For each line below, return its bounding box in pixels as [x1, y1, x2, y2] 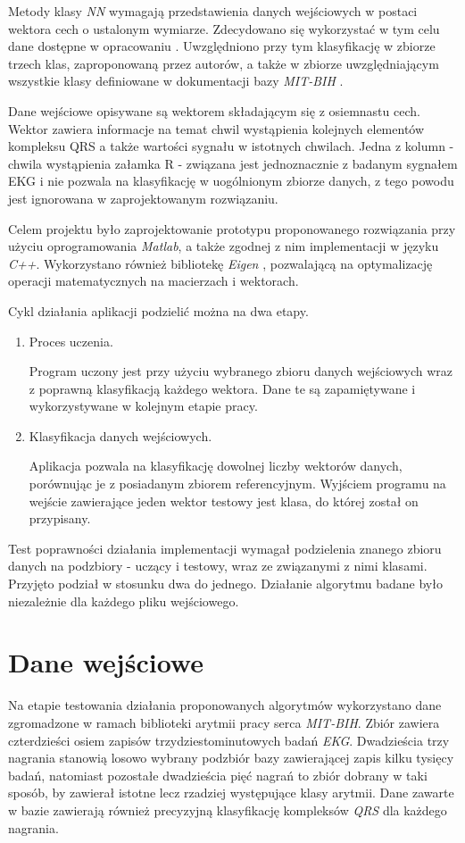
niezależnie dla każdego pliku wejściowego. [8, 591, 239, 610]
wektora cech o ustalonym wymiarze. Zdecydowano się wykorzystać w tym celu [8, 19, 440, 38]
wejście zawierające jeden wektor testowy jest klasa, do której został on [29, 491, 419, 510]
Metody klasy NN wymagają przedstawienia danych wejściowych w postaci [8, 2, 418, 20]
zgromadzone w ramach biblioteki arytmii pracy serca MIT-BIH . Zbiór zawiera [8, 713, 440, 731]
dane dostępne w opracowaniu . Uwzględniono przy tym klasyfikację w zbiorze [8, 37, 436, 55]
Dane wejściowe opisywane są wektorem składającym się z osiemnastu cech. [8, 101, 420, 120]
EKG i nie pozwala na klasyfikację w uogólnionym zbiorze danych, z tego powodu [8, 171, 454, 190]
